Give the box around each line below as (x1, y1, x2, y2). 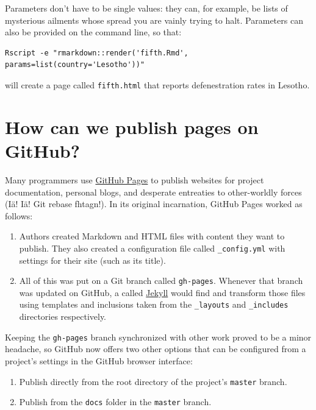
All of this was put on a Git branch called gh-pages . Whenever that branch (19, 274, 303, 287)
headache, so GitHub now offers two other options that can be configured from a (5, 342, 306, 355)
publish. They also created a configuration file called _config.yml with (19, 241, 285, 254)
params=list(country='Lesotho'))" (5, 60, 145, 69)
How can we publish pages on (5, 114, 259, 139)
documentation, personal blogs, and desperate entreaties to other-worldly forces (5, 185, 302, 198)
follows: (5, 209, 33, 222)
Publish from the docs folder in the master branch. (19, 395, 212, 408)
